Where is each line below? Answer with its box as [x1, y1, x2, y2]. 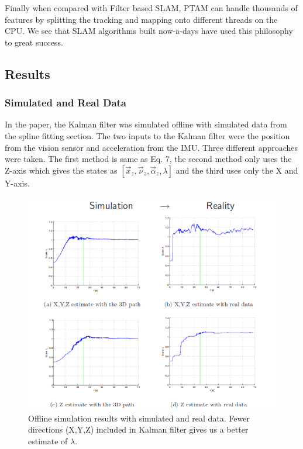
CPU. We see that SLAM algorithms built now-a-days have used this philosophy [5, 25, 293, 37]
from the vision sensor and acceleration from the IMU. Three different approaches [5, 141, 298, 153]
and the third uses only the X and [175, 164, 298, 176]
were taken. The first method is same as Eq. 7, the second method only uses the [5, 153, 292, 165]
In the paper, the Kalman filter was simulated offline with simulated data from [5, 118, 287, 130]
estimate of [28, 435, 68, 447]
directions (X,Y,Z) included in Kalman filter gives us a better [28, 423, 249, 436]
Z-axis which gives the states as [5, 164, 118, 176]
